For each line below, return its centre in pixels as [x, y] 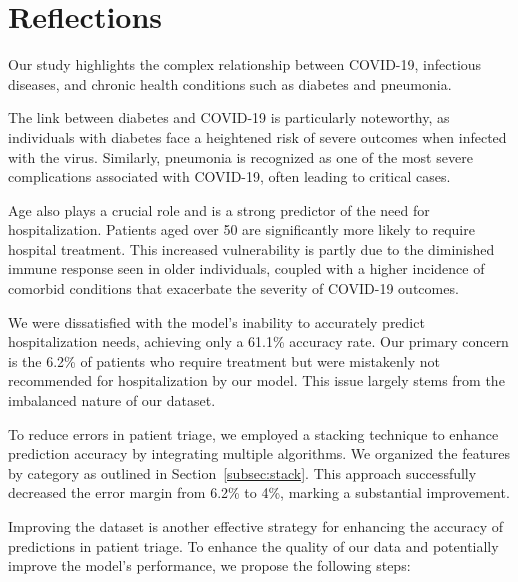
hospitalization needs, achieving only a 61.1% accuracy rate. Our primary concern [258, 341]
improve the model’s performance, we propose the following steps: [209, 565]
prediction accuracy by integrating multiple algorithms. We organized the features [259, 453]
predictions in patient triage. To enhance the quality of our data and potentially [253, 545]
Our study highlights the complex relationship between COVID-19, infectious [245, 64]
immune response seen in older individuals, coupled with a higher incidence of [246, 268]
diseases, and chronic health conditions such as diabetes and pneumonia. [230, 83]
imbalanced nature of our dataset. [112, 400]
